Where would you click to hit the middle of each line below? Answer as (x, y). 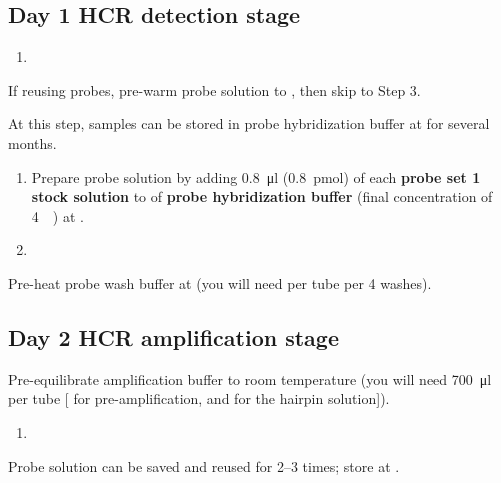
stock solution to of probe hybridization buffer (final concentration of (262, 196)
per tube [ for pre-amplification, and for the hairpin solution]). (199, 398)
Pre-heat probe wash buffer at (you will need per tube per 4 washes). (220, 282)
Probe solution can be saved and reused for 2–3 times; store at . (204, 465)
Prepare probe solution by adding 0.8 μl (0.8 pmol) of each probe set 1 (256, 176)
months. (32, 142)
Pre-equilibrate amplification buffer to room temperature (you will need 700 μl (250, 378)
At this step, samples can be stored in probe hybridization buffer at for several (249, 123)
